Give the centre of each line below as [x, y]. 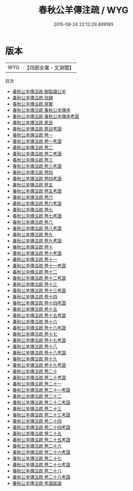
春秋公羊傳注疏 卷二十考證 [39, 377]
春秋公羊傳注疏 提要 [33, 104]
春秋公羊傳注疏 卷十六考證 [39, 328]
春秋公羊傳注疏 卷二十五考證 [41, 440]
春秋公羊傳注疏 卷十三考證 [39, 290]
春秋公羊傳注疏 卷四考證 [37, 178]
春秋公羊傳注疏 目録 [33, 98]
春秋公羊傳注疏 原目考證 [37, 129]
